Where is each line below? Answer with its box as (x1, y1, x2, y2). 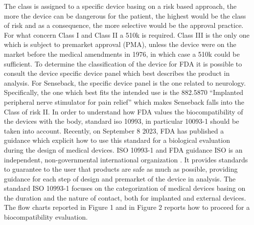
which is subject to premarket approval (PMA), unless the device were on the (4, 39, 236, 49)
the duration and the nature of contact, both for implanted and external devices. (4, 192, 246, 202)
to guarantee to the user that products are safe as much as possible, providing (4, 164, 238, 174)
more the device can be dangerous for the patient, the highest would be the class (4, 10, 246, 21)
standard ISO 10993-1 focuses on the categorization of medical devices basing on (4, 183, 246, 193)
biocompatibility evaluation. (4, 212, 88, 222)
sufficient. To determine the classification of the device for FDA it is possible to (4, 58, 242, 68)
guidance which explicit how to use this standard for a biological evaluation (4, 135, 230, 145)
